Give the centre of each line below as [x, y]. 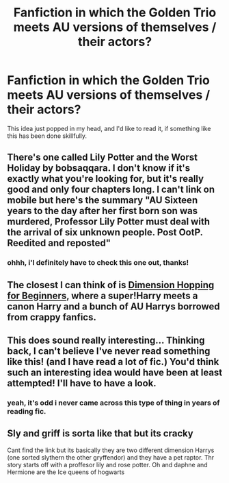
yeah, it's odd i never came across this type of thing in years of [113, 403]
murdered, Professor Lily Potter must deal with [109, 222]
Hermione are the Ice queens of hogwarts [66, 472]
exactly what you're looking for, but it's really [105, 179]
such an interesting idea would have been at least [115, 373]
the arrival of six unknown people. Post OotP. [105, 232]
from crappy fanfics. [52, 317]
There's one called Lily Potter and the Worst [103, 157]
